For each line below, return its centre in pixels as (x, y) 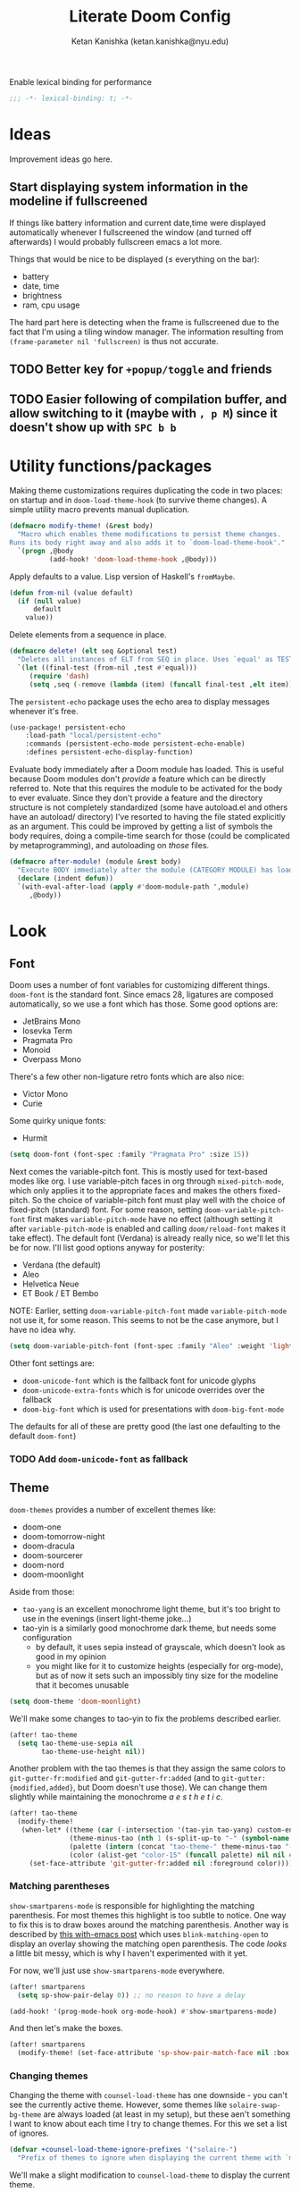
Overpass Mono (52, 1059)
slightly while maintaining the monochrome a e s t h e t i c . (116, 1797)
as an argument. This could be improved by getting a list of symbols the (141, 826)
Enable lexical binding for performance (81, 81)
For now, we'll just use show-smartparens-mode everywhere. (117, 1970)
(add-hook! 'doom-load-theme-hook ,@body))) (133, 559)
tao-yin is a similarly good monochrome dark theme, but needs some (149, 1628)
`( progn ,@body (46, 551)
